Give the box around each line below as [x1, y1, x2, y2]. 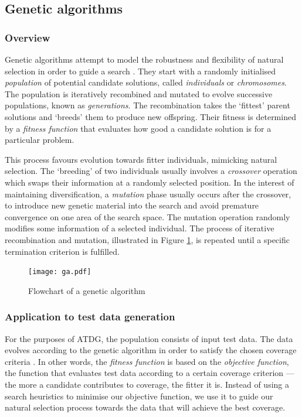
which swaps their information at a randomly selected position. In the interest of [5, 176, 294, 188]
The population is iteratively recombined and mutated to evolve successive [5, 87, 273, 100]
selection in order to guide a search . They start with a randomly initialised [5, 64, 276, 77]
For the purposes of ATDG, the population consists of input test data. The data [5, 332, 293, 344]
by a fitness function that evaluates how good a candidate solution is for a [5, 122, 272, 134]
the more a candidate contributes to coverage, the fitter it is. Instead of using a [5, 378, 289, 390]
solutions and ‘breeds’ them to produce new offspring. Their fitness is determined [5, 110, 296, 122]
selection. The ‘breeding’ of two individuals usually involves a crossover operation [5, 165, 297, 177]
